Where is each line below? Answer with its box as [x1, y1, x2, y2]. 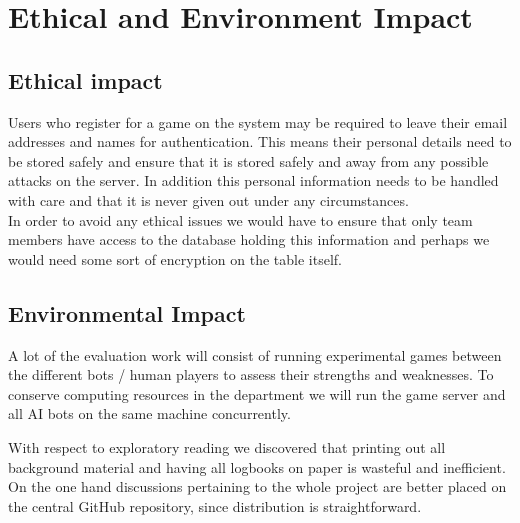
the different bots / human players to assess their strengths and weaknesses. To [8, 364, 494, 385]
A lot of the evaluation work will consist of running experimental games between [8, 344, 502, 365]
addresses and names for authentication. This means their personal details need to [8, 131, 512, 152]
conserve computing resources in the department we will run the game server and [8, 383, 506, 404]
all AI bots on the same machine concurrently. [8, 403, 291, 424]
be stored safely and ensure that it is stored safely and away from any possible [8, 150, 489, 171]
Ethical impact [8, 64, 163, 95]
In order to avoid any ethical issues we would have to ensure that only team [8, 209, 473, 230]
